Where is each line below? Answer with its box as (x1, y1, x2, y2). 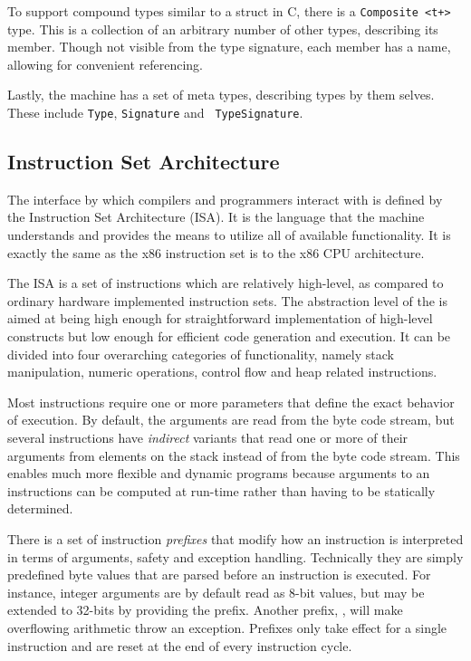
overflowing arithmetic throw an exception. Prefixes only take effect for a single (7, 618, 447, 637)
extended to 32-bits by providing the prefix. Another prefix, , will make (7, 600, 403, 619)
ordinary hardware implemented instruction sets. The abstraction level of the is (7, 291, 447, 310)
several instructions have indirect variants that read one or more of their (7, 428, 409, 447)
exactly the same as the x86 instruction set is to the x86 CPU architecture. (7, 243, 425, 262)
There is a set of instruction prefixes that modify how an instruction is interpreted (7, 529, 464, 548)
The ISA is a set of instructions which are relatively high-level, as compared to (7, 273, 444, 292)
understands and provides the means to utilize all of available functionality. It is (7, 225, 451, 244)
